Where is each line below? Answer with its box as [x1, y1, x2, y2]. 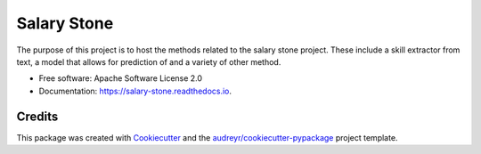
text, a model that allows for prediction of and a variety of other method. [16, 56, 281, 67]
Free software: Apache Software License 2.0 [38, 73, 203, 84]
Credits [16, 109, 59, 124]
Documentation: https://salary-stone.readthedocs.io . [38, 85, 232, 96]
